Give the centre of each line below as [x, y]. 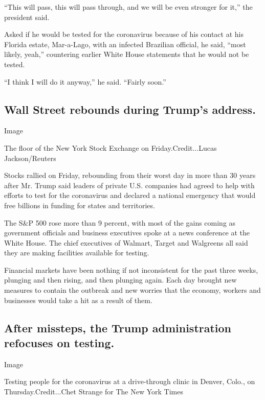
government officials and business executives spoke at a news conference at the [127, 233]
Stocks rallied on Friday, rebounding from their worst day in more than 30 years [130, 175]
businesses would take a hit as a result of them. [78, 300]
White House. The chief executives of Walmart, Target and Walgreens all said [126, 242]
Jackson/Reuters [30, 158]
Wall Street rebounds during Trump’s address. [130, 109]
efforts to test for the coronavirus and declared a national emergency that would [130, 195]
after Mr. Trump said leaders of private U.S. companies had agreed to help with [129, 185]
